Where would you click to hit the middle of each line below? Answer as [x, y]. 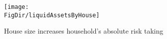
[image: [17, 7]
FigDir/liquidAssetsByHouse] [52, 15]
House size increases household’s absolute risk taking [84, 31]
